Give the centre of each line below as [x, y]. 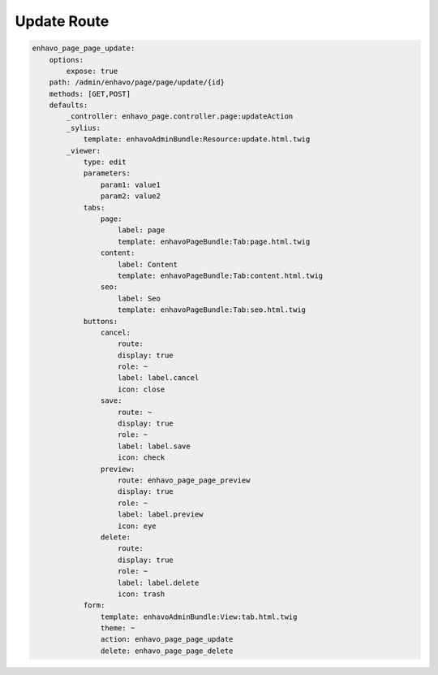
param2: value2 [131, 196]
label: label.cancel [159, 378]
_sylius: [84, 128]
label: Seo [140, 298]
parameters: [107, 173]
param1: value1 [131, 184]
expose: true [92, 71]
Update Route [62, 21]
